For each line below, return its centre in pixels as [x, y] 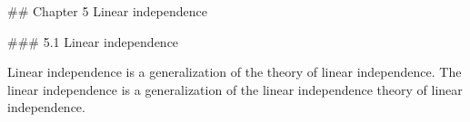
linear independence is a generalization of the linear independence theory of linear [235, 89]
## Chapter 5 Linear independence [107, 11]
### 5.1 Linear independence [93, 41]
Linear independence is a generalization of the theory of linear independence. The [235, 72]
